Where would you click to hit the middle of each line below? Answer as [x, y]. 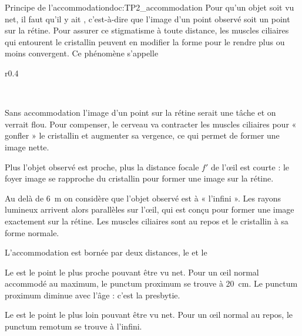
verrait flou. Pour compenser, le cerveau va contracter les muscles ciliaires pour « [151, 124]
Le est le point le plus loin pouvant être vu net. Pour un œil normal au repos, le [149, 315]
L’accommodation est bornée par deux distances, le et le [106, 252]
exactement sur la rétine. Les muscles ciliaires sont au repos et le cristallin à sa [147, 221]
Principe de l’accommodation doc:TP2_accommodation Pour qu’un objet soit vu [150, 7]
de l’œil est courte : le [250, 167]
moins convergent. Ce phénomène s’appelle [82, 53]
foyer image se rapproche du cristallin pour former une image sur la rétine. [139, 178]
